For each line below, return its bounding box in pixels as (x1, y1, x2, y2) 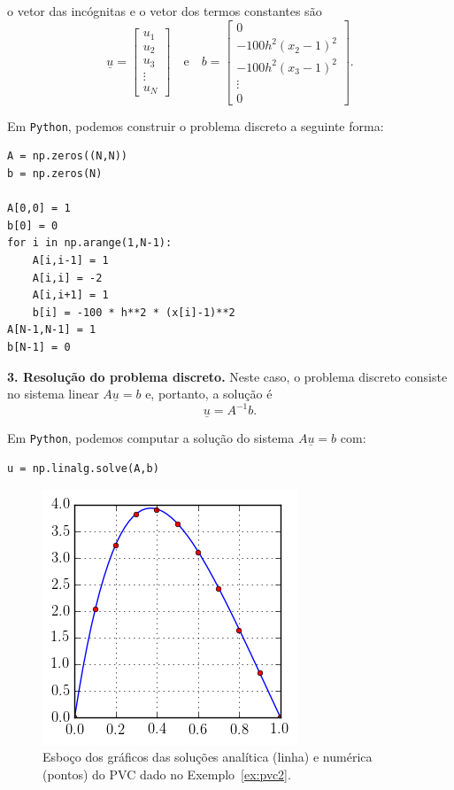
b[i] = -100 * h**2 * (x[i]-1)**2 (32, 306, 235, 319)
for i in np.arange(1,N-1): (7, 236, 173, 250)
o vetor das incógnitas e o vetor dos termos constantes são (7, 2, 322, 19)
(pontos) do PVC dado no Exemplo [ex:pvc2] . (42, 764, 291, 783)
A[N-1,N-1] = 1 (7, 323, 96, 337)
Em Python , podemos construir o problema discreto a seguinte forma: (7, 116, 384, 135)
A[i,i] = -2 (32, 271, 103, 284)
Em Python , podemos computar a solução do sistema (7, 429, 295, 447)
